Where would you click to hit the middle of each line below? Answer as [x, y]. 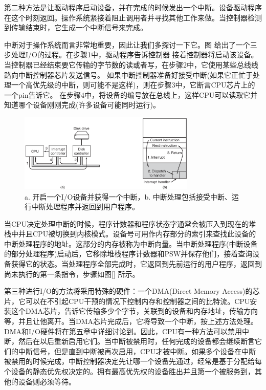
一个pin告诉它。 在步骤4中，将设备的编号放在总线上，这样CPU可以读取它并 [131, 94]
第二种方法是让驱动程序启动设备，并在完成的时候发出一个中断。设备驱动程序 [133, 7]
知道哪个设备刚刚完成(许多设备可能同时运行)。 [82, 105]
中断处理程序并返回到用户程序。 [85, 207]
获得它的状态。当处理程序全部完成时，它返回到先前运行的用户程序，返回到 [136, 264]
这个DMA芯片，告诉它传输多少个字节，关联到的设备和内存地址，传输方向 [135, 311]
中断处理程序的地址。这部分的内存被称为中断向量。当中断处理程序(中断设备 [131, 243]
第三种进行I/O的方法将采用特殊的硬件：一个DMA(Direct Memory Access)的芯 [132, 291]
